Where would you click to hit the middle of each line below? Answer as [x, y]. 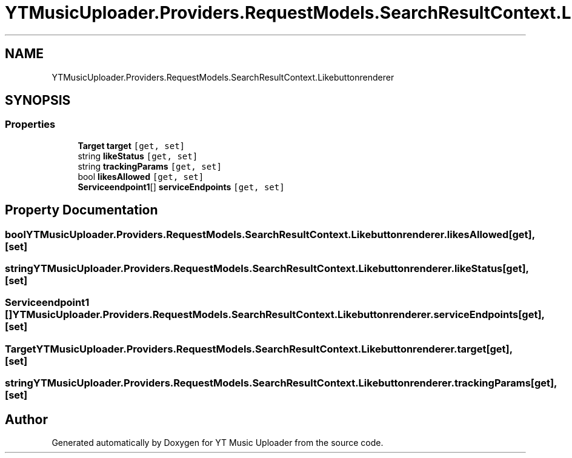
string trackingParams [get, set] [150, 166]
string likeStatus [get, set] [138, 156]
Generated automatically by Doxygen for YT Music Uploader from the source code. [218, 443]
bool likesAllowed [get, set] [141, 176]
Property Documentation [81, 210]
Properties [30, 124]
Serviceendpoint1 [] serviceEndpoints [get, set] [181, 187]
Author [26, 419]
